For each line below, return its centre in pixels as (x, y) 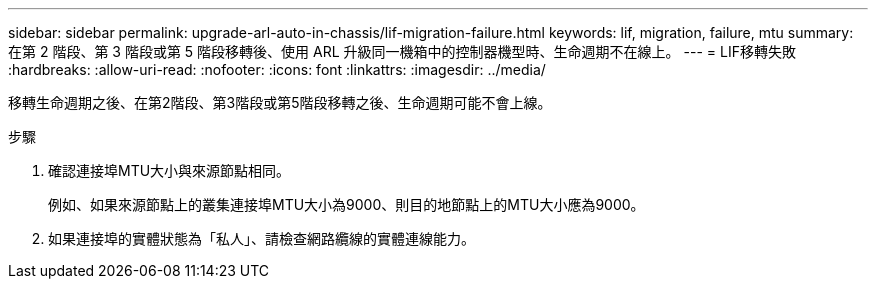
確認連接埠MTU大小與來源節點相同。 (169, 170)
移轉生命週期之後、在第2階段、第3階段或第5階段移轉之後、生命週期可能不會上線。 (280, 102)
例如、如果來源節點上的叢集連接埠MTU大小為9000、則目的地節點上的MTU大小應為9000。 (346, 204)
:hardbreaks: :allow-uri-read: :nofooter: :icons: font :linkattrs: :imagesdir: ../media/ (277, 69)
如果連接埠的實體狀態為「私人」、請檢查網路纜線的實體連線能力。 (261, 238)
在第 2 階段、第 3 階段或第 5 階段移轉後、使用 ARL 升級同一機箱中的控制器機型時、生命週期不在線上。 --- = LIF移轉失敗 (402, 51)
